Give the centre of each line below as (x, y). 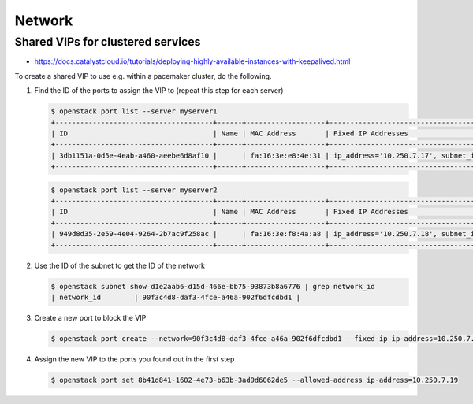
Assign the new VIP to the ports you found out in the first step (134, 359)
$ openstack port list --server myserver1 (134, 111)
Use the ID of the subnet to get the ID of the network (119, 265)
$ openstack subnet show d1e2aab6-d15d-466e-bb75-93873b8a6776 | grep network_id (213, 286)
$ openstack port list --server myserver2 (134, 190)
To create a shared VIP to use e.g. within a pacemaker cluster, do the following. (143, 76)
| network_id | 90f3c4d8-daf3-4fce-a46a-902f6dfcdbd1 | (176, 297)
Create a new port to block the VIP (90, 317)
